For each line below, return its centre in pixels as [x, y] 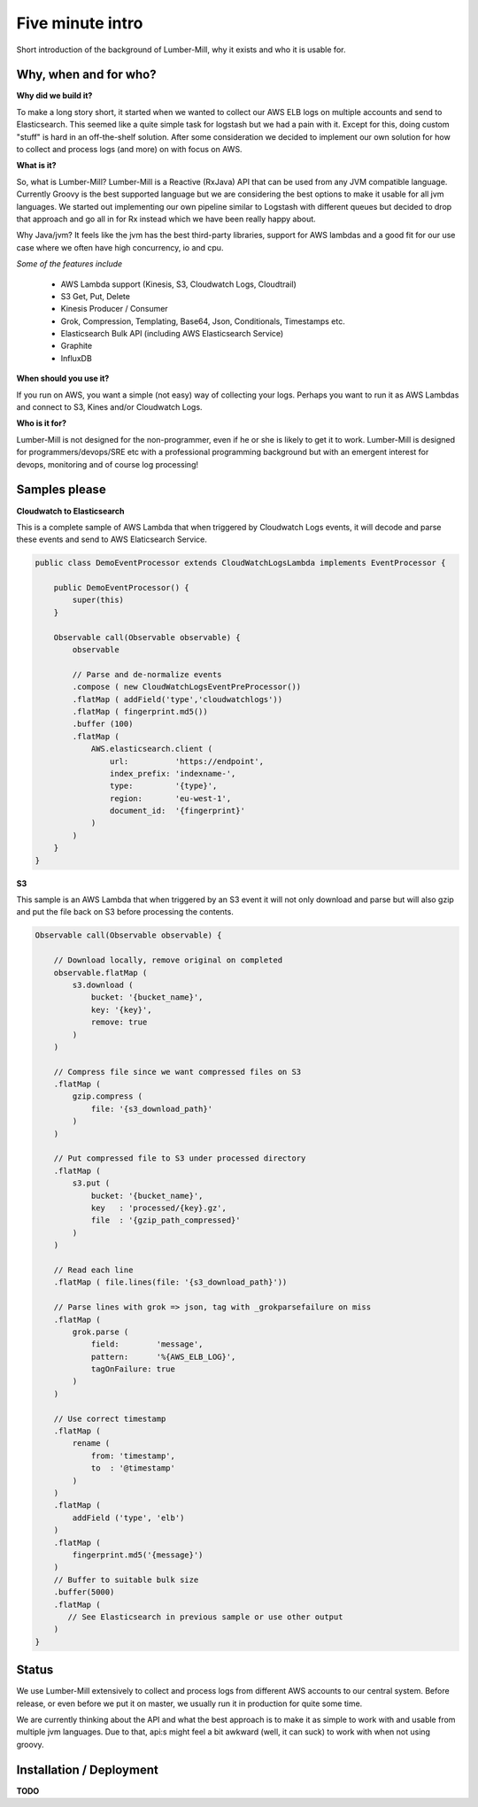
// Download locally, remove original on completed [168, 960]
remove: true [119, 1022]
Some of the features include [69, 264]
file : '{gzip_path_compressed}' [166, 1220]
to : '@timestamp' [133, 1468]
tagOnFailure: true [133, 1369]
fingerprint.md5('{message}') [138, 1555]
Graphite [77, 346]
